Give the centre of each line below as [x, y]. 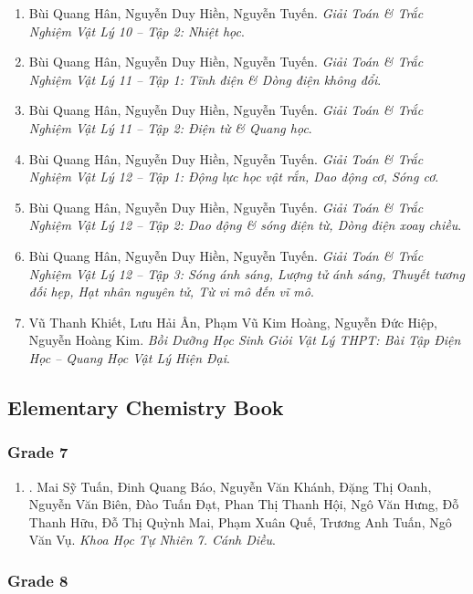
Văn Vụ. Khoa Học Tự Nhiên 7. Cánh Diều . [152, 540]
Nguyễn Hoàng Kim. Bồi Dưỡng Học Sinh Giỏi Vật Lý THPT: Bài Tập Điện [245, 340]
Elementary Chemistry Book [146, 406]
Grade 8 [38, 580]
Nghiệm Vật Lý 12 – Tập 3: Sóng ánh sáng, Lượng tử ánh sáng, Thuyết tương [247, 273]
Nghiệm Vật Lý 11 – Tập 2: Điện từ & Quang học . [170, 127]
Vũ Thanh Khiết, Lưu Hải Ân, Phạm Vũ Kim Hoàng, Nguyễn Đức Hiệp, [233, 322]
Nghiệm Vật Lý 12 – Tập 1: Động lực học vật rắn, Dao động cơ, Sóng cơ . [234, 177]
